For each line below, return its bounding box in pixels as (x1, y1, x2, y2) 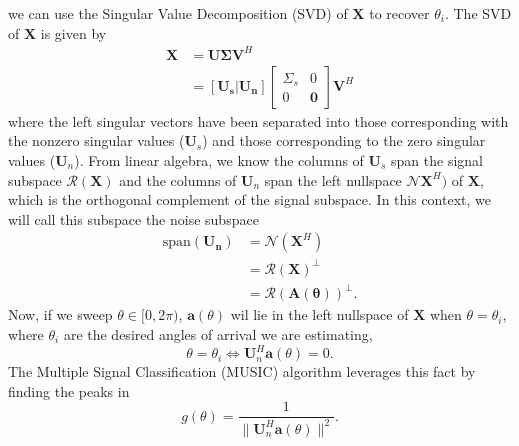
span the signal (391, 149, 483, 170)
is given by (40, 22, 107, 43)
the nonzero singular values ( (8, 130, 185, 151)
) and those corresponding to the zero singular (202, 130, 486, 151)
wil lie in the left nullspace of (230, 304, 409, 325)
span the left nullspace (264, 169, 402, 190)
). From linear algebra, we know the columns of (74, 149, 364, 170)
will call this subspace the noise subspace (8, 208, 259, 229)
